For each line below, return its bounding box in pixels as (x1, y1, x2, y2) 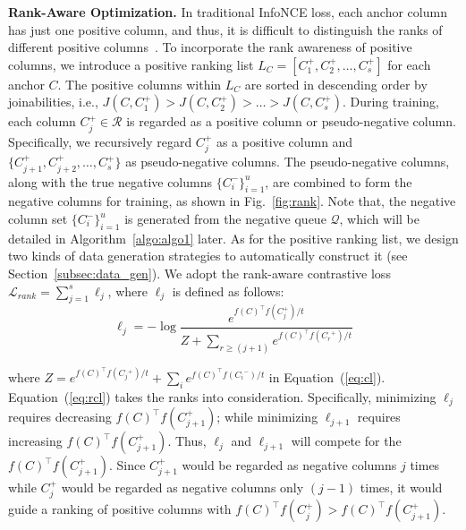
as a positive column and (216, 132, 353, 150)
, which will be (339, 209, 420, 228)
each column (8, 112, 76, 131)
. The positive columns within (57, 74, 222, 93)
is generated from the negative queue (124, 209, 326, 228)
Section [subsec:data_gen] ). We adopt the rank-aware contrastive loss (8, 264, 391, 283)
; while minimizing (216, 407, 318, 426)
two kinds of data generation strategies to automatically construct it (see (8, 246, 408, 265)
